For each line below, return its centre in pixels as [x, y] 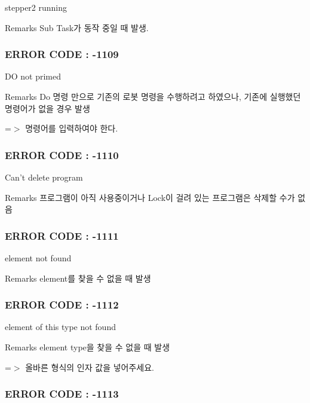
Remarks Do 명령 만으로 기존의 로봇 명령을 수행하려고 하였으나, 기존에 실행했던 [153, 96]
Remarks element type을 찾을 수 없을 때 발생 [88, 347]
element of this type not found [60, 327]
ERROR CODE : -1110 [62, 155]
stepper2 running [36, 7]
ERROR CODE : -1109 [62, 54]
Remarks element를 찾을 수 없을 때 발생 [78, 278]
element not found [38, 258]
